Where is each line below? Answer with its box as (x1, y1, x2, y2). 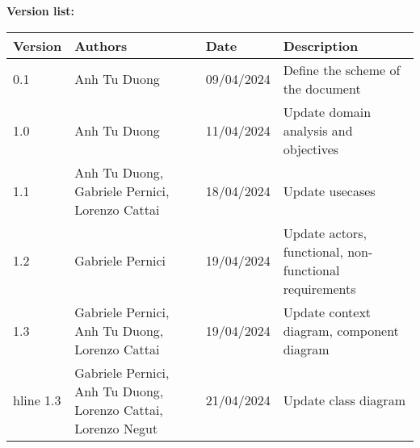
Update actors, (283, 223, 367, 242)
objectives (283, 139, 339, 158)
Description (283, 36, 359, 55)
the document (283, 78, 361, 98)
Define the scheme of (283, 60, 401, 79)
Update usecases (283, 181, 376, 200)
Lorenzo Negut (74, 418, 158, 438)
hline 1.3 (13, 391, 61, 410)
